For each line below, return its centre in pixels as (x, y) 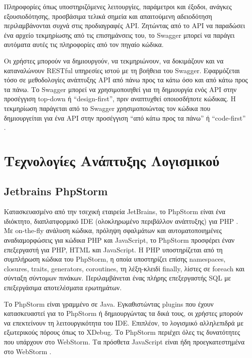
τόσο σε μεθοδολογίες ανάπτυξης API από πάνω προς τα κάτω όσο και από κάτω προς (126, 80)
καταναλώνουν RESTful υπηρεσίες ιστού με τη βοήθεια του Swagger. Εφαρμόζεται (122, 70)
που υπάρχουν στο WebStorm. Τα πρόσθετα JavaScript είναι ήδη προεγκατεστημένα (124, 342)
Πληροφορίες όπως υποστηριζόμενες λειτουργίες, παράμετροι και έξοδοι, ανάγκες (118, 6)
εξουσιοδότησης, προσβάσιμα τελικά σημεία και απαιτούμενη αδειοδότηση (108, 16)
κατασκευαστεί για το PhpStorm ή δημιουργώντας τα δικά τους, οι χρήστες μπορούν (124, 313)
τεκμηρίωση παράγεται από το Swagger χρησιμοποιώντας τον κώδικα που (107, 108)
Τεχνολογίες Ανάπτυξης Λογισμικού (112, 160)
